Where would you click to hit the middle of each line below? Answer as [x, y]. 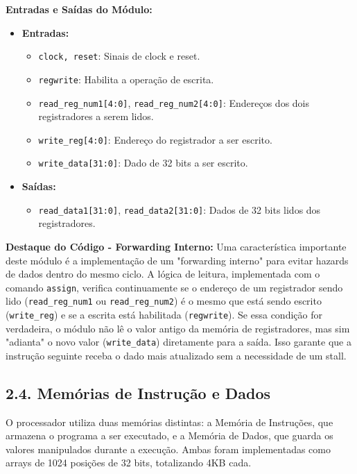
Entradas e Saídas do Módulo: [79, 9]
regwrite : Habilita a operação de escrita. [126, 79]
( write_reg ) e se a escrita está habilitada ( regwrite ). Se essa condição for [164, 314]
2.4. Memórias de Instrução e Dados [138, 392]
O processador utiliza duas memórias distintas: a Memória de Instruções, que [169, 422]
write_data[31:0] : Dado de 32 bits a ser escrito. [143, 163]
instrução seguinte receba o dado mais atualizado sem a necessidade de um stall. [176, 355]
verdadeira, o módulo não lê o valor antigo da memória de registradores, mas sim [178, 328]
